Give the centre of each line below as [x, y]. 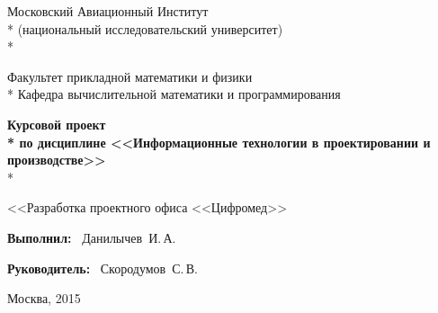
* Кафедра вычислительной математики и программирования [174, 94]
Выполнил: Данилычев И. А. [92, 237]
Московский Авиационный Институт [108, 11]
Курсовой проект [57, 124]
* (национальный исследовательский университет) [145, 28]
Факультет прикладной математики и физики [130, 76]
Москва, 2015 [44, 298]
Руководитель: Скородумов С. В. [103, 268]
